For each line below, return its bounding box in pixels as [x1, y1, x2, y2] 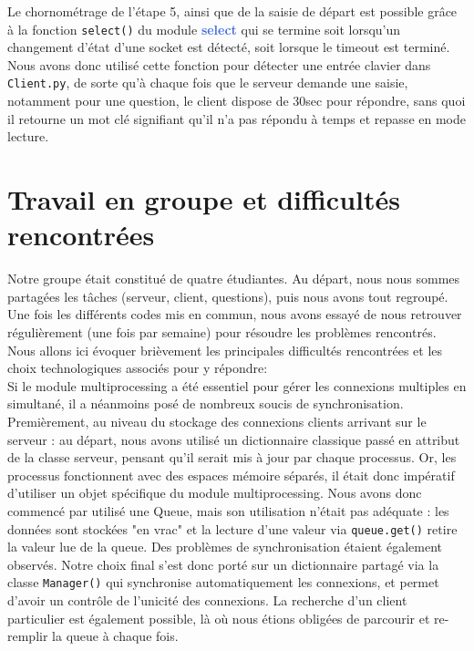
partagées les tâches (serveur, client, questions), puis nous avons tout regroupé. [7, 286, 448, 305]
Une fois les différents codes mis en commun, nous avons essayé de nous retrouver [7, 305, 462, 324]
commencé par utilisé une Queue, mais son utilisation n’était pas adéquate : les [7, 501, 449, 520]
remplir [7, 626, 48, 646]
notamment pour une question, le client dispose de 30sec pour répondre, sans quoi [7, 91, 466, 110]
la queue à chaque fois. [52, 626, 179, 646]
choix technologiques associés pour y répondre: [7, 358, 268, 377]
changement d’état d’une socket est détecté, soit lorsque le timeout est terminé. [7, 37, 450, 57]
